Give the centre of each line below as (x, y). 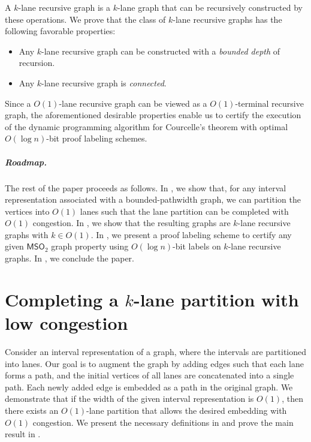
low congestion (67, 323)
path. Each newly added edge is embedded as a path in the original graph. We (149, 387)
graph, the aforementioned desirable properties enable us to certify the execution (153, 115)
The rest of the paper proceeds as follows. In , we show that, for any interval (146, 187)
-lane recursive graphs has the (227, 19)
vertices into (27, 211)
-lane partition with (216, 299)
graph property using (90, 246)
